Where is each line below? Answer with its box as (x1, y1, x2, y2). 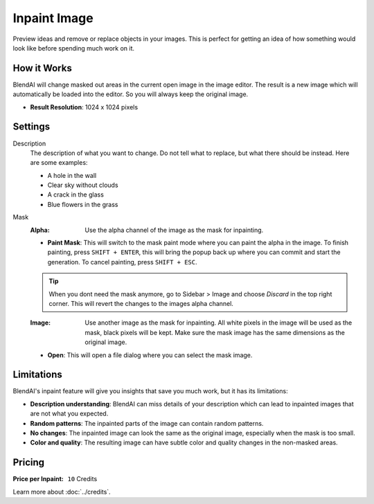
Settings (12, 121, 51, 133)
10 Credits (67, 475, 98, 483)
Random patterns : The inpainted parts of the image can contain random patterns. (30, 419, 264, 427)
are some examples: (30, 159, 88, 167)
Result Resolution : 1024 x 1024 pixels (30, 102, 139, 111)
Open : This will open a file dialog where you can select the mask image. (47, 350, 253, 359)
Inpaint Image (12, 10, 93, 26)
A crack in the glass (47, 190, 104, 199)
